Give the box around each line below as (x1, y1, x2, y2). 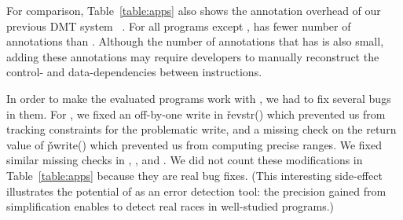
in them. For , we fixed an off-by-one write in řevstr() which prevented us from (6, 105, 386, 122)
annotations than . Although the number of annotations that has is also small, (6, 33, 384, 49)
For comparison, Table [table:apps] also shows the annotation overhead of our (6, 2, 381, 18)
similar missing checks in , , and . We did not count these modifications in (6, 152, 363, 168)
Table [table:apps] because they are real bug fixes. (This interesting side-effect (6, 167, 383, 183)
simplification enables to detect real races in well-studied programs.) (6, 198, 335, 214)
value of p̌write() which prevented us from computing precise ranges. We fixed (6, 136, 382, 152)
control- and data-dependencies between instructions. (6, 64, 262, 80)
